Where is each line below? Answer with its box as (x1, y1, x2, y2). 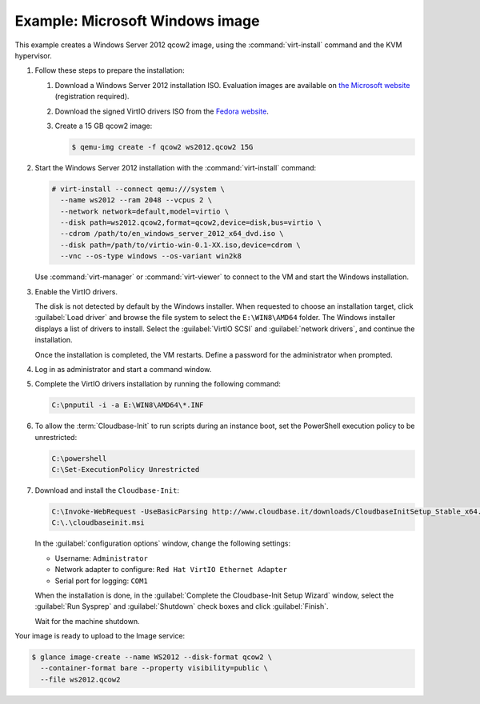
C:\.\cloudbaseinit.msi (51, 518, 146, 527)
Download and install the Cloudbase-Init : (34, 486, 180, 495)
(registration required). (54, 92, 130, 102)
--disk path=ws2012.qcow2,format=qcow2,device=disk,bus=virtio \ (60, 218, 322, 227)
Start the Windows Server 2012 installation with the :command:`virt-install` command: (34, 162, 317, 172)
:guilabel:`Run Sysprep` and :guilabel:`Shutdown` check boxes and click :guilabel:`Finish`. (34, 602, 329, 611)
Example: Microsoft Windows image (14, 12, 260, 30)
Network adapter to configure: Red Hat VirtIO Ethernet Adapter (54, 565, 288, 574)
